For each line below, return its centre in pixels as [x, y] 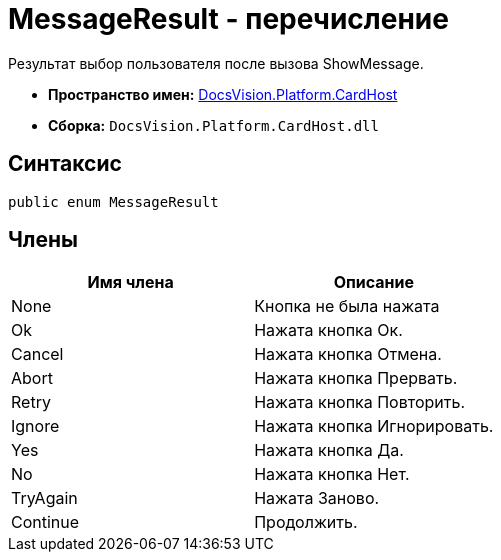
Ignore [35, 426]
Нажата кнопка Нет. [332, 474]
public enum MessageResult [113, 201]
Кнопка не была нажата [347, 306]
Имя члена [130, 282]
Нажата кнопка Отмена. [348, 354]
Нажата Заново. [317, 498]
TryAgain [44, 498]
